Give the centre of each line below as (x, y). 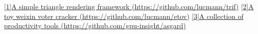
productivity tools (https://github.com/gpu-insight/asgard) (95, 25)
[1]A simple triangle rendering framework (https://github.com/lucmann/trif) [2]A (129, 6)
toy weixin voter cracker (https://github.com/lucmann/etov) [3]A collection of (124, 16)
